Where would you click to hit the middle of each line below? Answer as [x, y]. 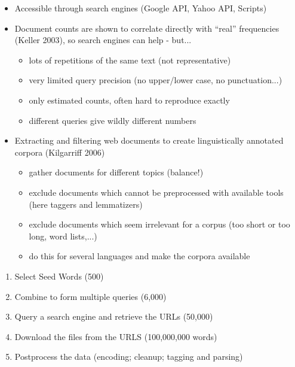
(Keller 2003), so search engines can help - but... [103, 40]
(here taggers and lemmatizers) [86, 204]
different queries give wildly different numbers [113, 120]
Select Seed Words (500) [59, 276]
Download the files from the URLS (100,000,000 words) [116, 336]
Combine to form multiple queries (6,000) [90, 296]
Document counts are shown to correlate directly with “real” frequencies [147, 28]
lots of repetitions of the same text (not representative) [130, 60]
